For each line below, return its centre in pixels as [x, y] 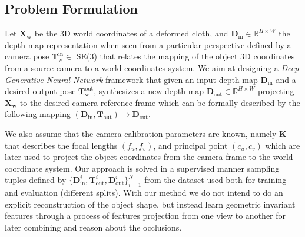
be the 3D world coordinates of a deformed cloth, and [131, 33]
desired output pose [40, 91]
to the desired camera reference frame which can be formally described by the [160, 102]
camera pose [27, 56]
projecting [276, 91]
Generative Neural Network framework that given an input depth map [131, 79]
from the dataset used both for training [216, 180]
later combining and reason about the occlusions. [93, 227]
